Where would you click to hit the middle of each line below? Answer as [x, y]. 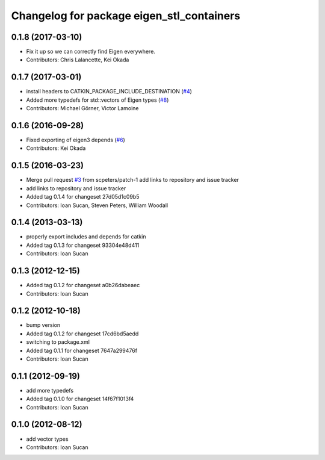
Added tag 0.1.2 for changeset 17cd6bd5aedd [82, 334]
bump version [43, 325]
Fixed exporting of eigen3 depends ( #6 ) [76, 140]
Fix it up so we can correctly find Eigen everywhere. [91, 52]
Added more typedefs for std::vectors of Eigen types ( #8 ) [97, 100]
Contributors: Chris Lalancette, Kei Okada [78, 60]
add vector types [47, 439]
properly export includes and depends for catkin [86, 237]
